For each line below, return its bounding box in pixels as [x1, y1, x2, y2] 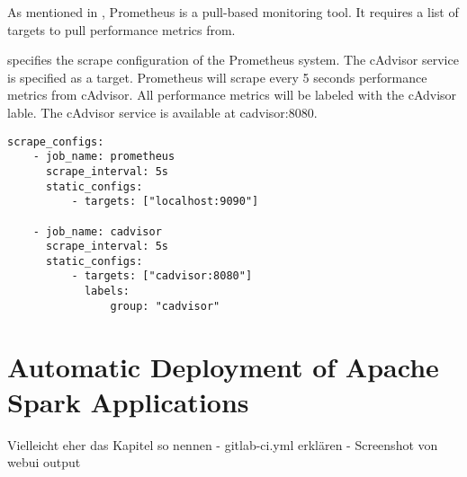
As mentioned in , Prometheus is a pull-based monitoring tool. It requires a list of [7, 3, 459, 21]
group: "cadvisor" [110, 299, 220, 313]
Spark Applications [7, 383, 249, 420]
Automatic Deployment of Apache [7, 348, 439, 384]
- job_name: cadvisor [32, 225, 162, 238]
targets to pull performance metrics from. [7, 20, 236, 39]
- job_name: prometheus [32, 150, 175, 163]
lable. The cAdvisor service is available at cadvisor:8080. [7, 102, 318, 121]
